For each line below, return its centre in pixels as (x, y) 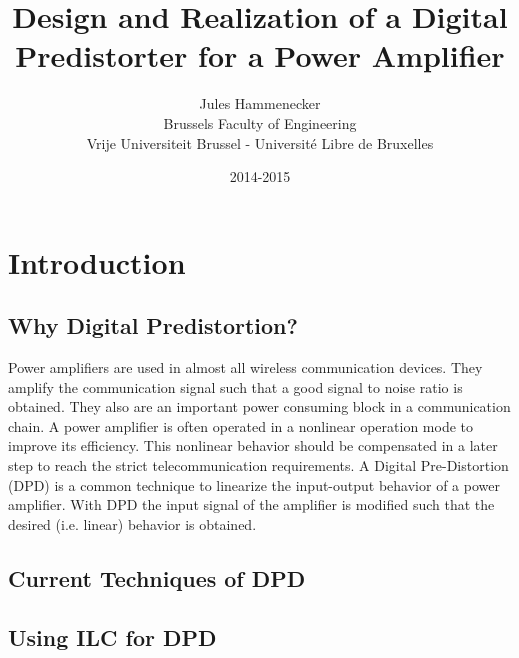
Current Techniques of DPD (157, 577)
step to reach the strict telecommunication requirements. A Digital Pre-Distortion (258, 465)
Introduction (97, 261)
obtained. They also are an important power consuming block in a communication (259, 406)
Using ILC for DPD (112, 636)
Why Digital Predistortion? (153, 325)
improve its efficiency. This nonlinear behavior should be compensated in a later (253, 445)
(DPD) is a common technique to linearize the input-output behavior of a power (254, 484)
